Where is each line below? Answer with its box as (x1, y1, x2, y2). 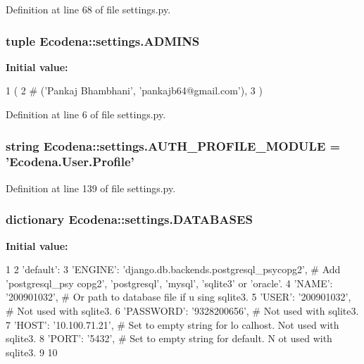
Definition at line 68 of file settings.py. (6, 2, 171, 16)
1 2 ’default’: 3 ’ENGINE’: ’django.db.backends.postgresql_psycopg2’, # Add (6, 262, 341, 277)
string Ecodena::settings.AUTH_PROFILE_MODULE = (6, 137, 341, 154)
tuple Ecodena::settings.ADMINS (6, 32, 200, 49)
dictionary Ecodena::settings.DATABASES (6, 211, 253, 228)
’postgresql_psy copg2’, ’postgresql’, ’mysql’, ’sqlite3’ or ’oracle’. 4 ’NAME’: (6, 275, 333, 290)
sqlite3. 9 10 (6, 344, 58, 359)
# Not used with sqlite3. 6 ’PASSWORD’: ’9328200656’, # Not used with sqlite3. (6, 303, 359, 318)
